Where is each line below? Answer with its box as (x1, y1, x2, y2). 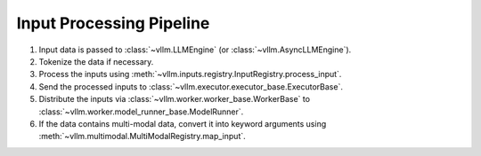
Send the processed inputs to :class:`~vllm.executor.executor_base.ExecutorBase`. (38, 81, 343, 92)
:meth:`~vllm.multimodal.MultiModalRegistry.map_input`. (38, 131, 247, 142)
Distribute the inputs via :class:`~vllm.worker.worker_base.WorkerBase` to (38, 94, 311, 105)
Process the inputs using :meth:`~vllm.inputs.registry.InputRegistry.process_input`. (38, 69, 342, 80)
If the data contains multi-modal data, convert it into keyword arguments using (38, 118, 327, 129)
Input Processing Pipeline (16, 13, 210, 33)
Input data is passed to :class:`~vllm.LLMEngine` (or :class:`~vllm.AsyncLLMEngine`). (38, 44, 352, 55)
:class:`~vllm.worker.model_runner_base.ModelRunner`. (38, 106, 244, 117)
